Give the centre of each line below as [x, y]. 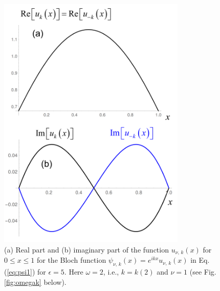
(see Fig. [203, 272]
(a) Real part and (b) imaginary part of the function [86, 249]
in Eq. [200, 260]
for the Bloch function [71, 260]
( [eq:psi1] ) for [25, 272]
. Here [74, 272]
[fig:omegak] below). [35, 282]
